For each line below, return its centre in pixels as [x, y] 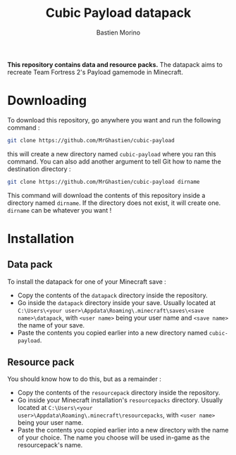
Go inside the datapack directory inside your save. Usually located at [117, 303]
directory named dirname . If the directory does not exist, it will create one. [114, 203]
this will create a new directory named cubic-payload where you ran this [112, 154]
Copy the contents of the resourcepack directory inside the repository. [119, 393]
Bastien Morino [118, 32]
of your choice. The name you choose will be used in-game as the [113, 437]
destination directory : [39, 169]
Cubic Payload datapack [118, 13]
